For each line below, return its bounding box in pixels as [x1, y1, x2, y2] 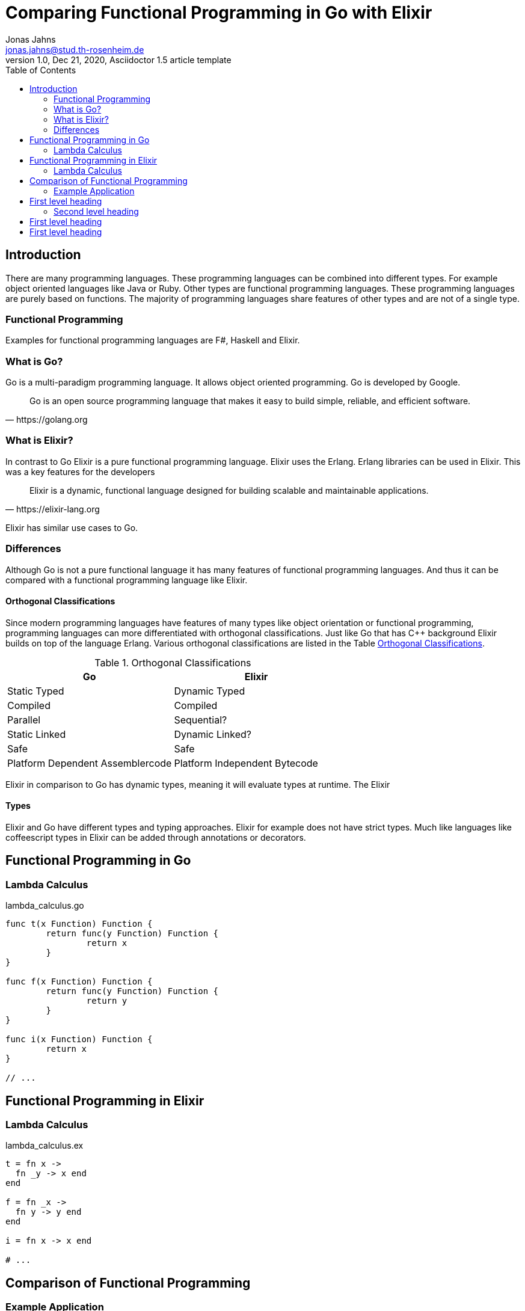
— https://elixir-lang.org [5, 503, 100, 514]
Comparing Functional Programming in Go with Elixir [5, 2, 432, 23]
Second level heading [54, 206, 139, 216]
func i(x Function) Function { [5, 1034, 153, 1045]
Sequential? [174, 713, 227, 726]
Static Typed [7, 684, 64, 697]
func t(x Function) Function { [5, 919, 153, 929]
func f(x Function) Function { [5, 977, 153, 987]
